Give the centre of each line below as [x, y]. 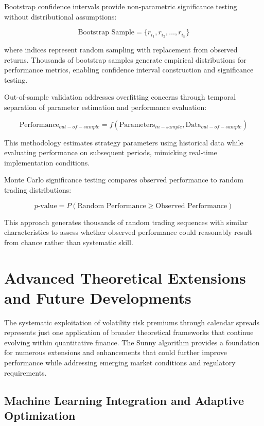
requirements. [25, 372]
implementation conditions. [47, 162]
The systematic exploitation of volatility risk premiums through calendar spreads [132, 322]
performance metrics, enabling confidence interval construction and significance [129, 70]
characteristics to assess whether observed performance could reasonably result [128, 232]
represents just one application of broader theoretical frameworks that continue [129, 332]
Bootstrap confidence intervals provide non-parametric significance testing [121, 6]
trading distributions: [38, 189]
